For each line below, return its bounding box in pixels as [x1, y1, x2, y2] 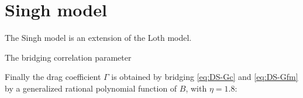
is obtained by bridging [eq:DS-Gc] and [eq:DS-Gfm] [111, 71, 298, 83]
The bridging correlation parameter [5, 51, 132, 63]
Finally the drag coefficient [5, 71, 101, 83]
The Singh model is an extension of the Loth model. [5, 32, 192, 44]
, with [185, 82, 207, 94]
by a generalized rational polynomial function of [5, 82, 177, 94]
